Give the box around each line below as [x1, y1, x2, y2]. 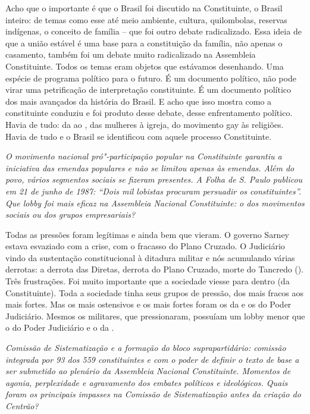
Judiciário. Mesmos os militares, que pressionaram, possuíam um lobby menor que [5, 309, 305, 322]
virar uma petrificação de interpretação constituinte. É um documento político [5, 83, 291, 96]
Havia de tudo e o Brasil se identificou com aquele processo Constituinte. [5, 130, 272, 142]
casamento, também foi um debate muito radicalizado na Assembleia [5, 48, 256, 61]
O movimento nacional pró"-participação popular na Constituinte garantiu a [5, 150, 282, 162]
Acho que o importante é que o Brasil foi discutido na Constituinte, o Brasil [5, 2, 283, 14]
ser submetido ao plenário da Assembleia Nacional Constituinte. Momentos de [5, 365, 291, 377]
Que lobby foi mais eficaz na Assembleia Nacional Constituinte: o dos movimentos [5, 196, 305, 209]
